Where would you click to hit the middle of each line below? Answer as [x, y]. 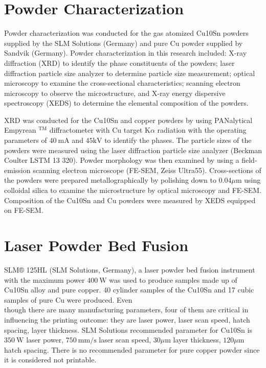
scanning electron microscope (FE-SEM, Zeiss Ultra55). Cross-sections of [147, 170]
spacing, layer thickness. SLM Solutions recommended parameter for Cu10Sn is [128, 329]
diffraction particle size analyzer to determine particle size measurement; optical [130, 73]
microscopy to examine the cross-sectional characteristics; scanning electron [122, 83]
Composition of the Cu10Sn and [54, 200]
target [133, 130]
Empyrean [20, 130]
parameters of [26, 140]
